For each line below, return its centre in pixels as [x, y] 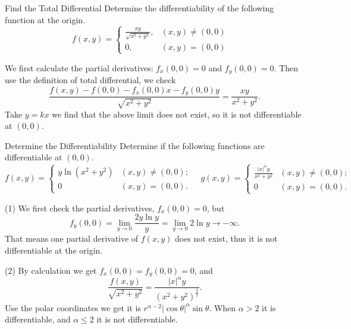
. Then [286, 67]
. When [222, 307]
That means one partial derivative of [72, 238]
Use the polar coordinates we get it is [73, 307]
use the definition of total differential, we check [90, 80]
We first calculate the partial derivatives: [79, 67]
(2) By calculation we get [51, 270]
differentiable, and [38, 319]
